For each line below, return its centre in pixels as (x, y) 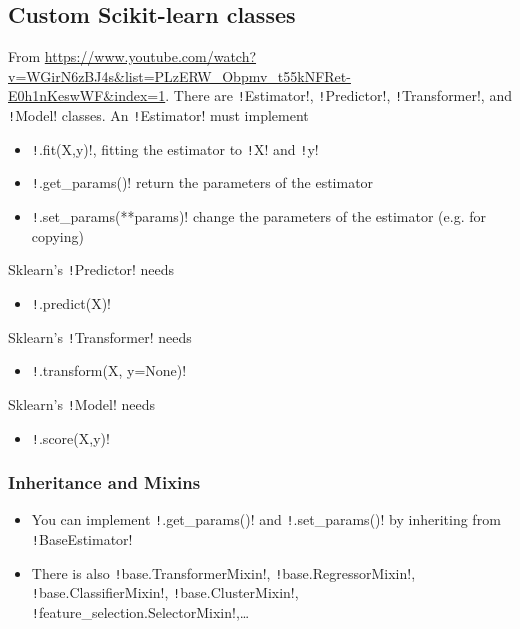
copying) (57, 235)
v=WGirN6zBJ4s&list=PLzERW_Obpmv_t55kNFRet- (179, 75)
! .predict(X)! (71, 302)
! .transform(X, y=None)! (109, 370)
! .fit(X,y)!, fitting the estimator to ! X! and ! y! (175, 148)
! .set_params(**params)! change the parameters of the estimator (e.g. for (259, 216)
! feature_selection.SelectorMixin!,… (140, 612)
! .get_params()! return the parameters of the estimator (202, 182)
